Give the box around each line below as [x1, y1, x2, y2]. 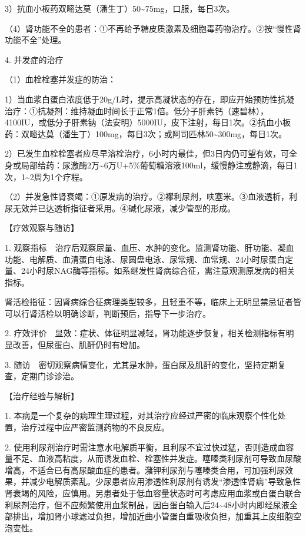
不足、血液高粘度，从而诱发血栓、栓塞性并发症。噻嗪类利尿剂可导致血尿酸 [12, 452, 301, 465]
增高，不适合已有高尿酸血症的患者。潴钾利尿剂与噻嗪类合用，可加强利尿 [5, 463, 285, 476]
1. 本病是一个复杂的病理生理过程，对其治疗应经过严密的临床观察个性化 [5, 409, 278, 422]
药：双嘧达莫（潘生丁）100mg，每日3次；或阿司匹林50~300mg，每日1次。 [5, 127, 287, 140]
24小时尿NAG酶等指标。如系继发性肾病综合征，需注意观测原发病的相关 [21, 264, 295, 277]
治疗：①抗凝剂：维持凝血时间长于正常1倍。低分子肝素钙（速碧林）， [5, 104, 268, 117]
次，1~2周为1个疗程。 [5, 170, 88, 183]
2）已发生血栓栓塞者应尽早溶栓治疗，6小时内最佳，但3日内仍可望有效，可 [5, 147, 289, 160]
